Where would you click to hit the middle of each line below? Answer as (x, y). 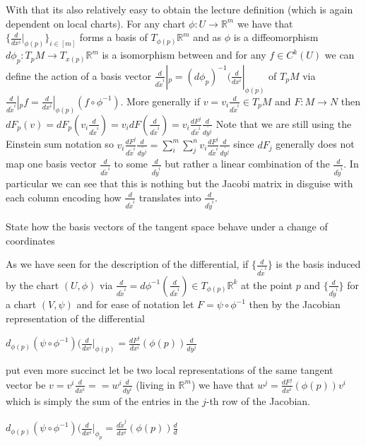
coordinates (30, 240)
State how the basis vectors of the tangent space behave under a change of (167, 226)
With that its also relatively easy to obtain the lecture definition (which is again (179, 9)
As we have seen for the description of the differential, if (127, 264)
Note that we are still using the (284, 123)
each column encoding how (64, 197)
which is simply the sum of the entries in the (102, 400)
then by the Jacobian (295, 304)
